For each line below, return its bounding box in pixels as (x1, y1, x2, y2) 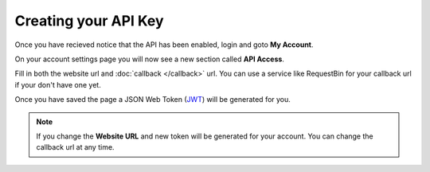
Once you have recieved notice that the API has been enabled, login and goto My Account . (14, 40, 314, 49)
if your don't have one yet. (14, 80, 101, 89)
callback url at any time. (36, 143, 115, 152)
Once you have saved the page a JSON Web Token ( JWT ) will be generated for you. (14, 95, 291, 104)
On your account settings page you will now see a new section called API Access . (14, 54, 284, 64)
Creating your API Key (14, 12, 164, 29)
